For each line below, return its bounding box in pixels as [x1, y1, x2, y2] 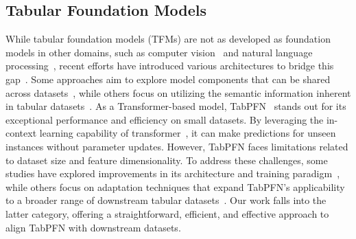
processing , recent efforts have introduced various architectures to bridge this [5, 58, 334, 73]
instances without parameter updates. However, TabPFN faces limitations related [5, 139, 348, 153]
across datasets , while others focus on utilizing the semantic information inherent [5, 85, 351, 100]
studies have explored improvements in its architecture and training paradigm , [5, 166, 340, 181]
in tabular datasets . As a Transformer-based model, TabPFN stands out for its [5, 99, 346, 113]
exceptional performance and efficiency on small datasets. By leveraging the [5, 112, 324, 126]
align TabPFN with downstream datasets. [5, 220, 181, 234]
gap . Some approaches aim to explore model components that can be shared [5, 71, 331, 86]
